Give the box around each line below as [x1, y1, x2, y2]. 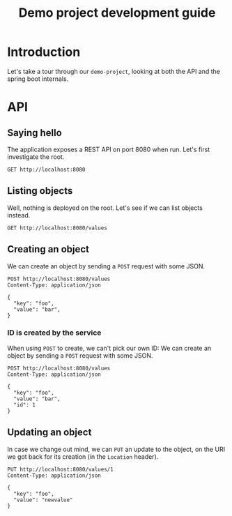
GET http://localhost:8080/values [7, 225, 108, 232]
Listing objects [7, 185, 73, 197]
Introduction [7, 44, 81, 60]
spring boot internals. [7, 75, 69, 83]
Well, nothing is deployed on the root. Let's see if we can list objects [7, 204, 203, 212]
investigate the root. [7, 152, 65, 161]
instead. [7, 211, 31, 219]
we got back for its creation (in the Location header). [7, 452, 159, 461]
